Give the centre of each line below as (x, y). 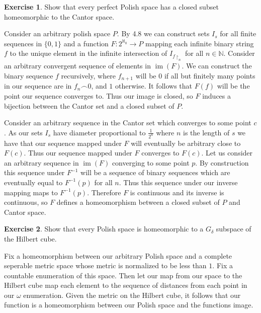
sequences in (23, 43)
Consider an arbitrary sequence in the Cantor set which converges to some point (128, 123)
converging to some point (151, 162)
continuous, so (26, 202)
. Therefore (104, 192)
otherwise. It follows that (153, 86)
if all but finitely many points (210, 75)
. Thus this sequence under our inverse (178, 182)
